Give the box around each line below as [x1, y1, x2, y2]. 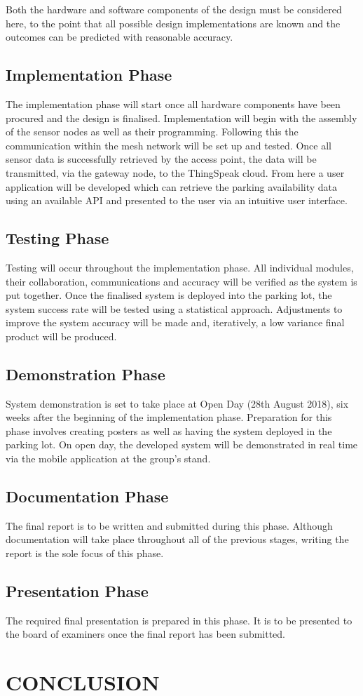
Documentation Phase [6, 486, 169, 507]
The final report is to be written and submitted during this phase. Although [6, 518, 333, 533]
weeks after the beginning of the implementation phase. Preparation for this [6, 410, 332, 424]
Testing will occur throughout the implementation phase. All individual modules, [6, 260, 354, 274]
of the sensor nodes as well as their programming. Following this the [6, 124, 299, 139]
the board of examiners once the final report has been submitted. [6, 627, 286, 641]
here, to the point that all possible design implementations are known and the [6, 15, 341, 30]
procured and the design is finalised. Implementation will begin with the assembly [6, 110, 357, 125]
